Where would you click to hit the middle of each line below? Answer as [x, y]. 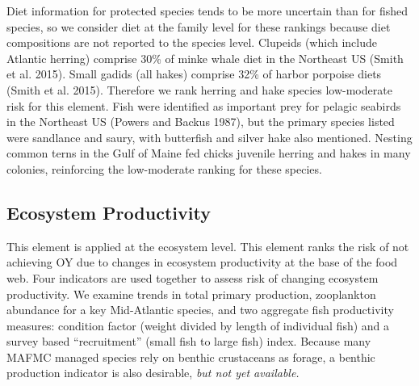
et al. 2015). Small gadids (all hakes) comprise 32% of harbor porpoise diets [194, 74]
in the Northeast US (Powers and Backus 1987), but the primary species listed [201, 122]
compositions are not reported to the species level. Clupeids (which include [192, 42]
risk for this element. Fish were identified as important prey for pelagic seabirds [204, 105]
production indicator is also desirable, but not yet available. [153, 373]
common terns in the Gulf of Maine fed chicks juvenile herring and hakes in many [209, 153]
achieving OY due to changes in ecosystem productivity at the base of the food [202, 262]
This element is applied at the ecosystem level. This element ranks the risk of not [208, 246]
